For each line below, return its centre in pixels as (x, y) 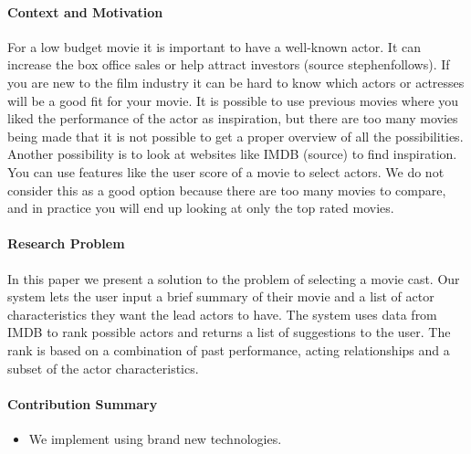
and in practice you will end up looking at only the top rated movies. (201, 208)
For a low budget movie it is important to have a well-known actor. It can (215, 46)
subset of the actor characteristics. (103, 368)
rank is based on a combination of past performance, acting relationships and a (229, 349)
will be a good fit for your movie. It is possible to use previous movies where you (233, 100)
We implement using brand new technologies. (155, 438)
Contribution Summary (83, 403)
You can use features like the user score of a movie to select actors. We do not (226, 171)
